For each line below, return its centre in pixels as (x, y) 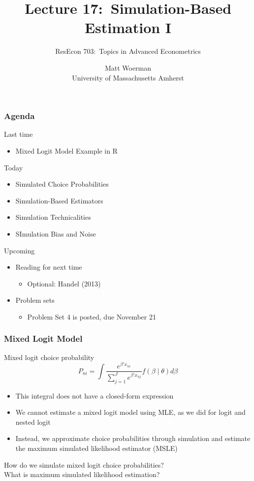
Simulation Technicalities (53, 217)
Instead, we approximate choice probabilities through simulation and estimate (133, 438)
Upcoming (19, 250)
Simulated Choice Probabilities (62, 184)
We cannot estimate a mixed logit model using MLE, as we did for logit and (130, 412)
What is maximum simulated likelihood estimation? (82, 474)
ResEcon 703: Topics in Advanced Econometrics (128, 51)
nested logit (33, 421)
